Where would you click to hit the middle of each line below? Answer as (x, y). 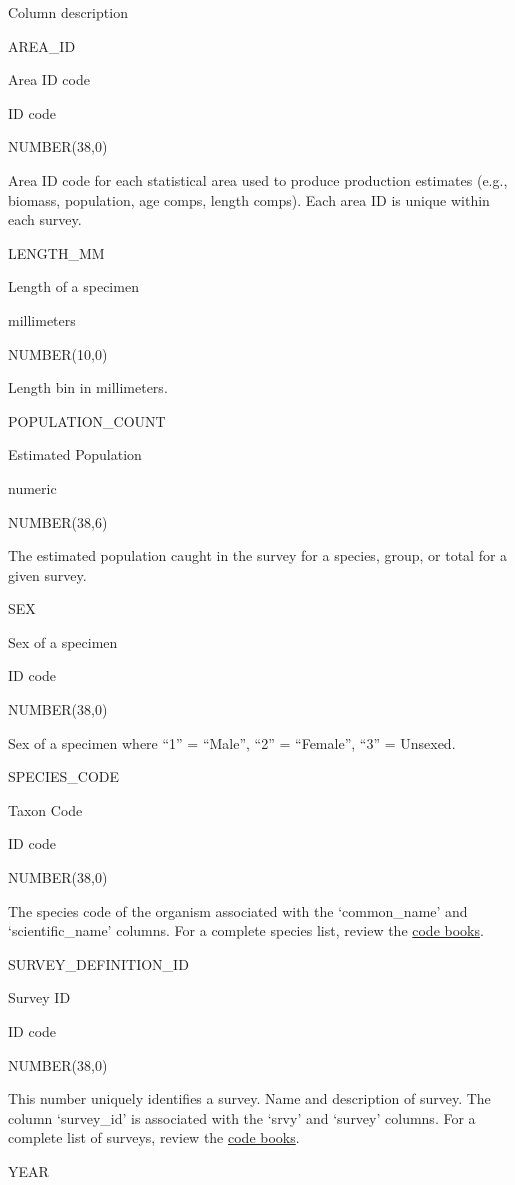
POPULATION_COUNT (87, 420)
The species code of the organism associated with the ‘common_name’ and (238, 910)
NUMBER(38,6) (58, 521)
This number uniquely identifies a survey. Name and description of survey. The (249, 1098)
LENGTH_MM (56, 252)
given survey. (47, 574)
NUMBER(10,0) (58, 353)
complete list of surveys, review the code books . (154, 1137)
